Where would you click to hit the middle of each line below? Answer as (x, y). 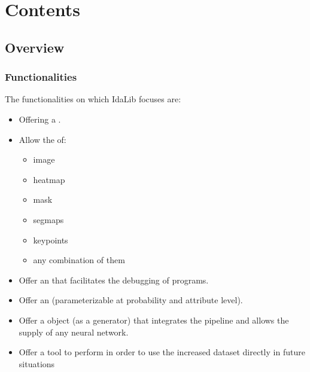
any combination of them (79, 260)
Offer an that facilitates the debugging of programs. (114, 280)
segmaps (48, 219)
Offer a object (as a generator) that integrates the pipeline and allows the (154, 320)
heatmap (49, 179)
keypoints (51, 240)
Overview (35, 47)
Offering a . (40, 119)
